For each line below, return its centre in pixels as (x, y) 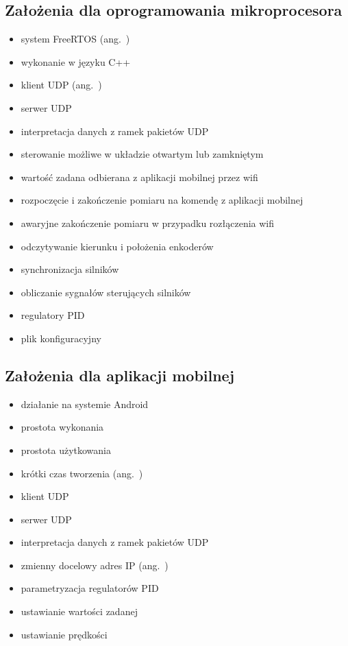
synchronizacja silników (70, 269)
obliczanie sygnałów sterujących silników (106, 292)
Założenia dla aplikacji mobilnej (120, 375)
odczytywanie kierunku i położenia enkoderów (117, 246)
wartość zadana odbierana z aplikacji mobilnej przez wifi (139, 177)
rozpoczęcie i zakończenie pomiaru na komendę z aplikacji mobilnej (162, 200)
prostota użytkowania (66, 450)
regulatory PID (53, 315)
